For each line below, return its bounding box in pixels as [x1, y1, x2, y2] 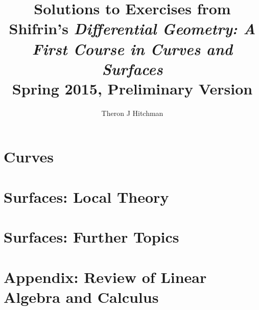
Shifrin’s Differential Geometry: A [9, 18, 256, 39]
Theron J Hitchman [101, 107, 163, 118]
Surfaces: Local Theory [4, 186, 169, 207]
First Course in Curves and [32, 38, 233, 59]
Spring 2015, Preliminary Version [12, 78, 253, 99]
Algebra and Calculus [4, 286, 159, 307]
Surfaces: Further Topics [4, 226, 179, 247]
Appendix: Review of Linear [4, 266, 207, 287]
